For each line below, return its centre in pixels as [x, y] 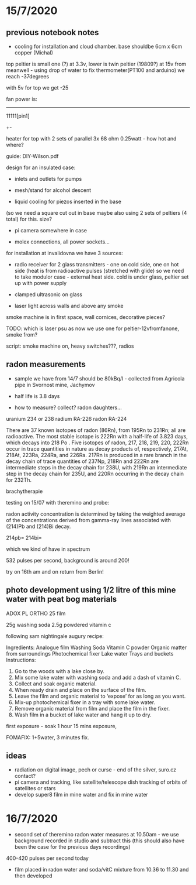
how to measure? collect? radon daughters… [68, 407]
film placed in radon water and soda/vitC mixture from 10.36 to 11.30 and [101, 870]
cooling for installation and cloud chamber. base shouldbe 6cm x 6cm [98, 46]
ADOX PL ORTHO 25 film [36, 613]
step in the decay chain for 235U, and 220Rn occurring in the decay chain [95, 474]
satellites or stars [35, 788]
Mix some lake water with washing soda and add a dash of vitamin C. [98, 677]
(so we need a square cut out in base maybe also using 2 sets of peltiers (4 [97, 213]
